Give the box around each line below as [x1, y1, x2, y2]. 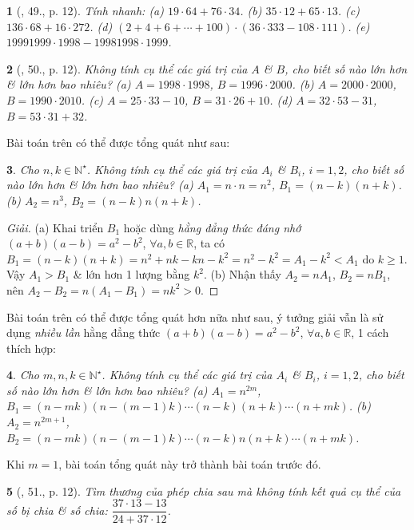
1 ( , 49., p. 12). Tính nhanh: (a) [6, 2, 164, 18]
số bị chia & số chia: [6, 501, 108, 518]
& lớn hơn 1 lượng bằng [73, 266, 190, 283]
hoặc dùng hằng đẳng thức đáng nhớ [123, 219, 301, 235]
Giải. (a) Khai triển [6, 219, 104, 235]
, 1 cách [351, 324, 389, 341]
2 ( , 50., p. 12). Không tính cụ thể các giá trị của [6, 60, 248, 77]
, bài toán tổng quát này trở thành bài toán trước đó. [58, 456, 321, 473]
